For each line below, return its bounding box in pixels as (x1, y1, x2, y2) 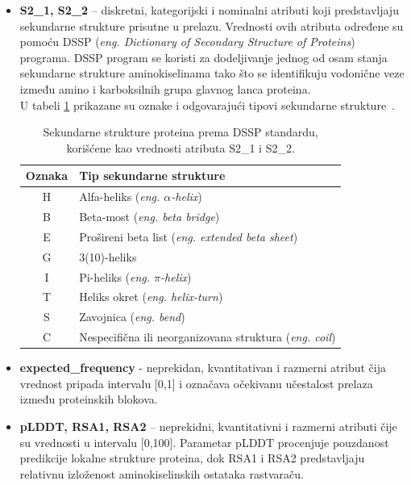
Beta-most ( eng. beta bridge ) (79, 208, 220, 225)
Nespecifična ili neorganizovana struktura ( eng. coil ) (79, 328, 336, 345)
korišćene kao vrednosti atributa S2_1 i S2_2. (66, 139, 295, 156)
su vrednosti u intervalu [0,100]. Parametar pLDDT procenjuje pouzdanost (19, 433, 389, 450)
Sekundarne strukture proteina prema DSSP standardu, (43, 123, 318, 140)
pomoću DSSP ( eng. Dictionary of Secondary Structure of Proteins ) (19, 33, 355, 50)
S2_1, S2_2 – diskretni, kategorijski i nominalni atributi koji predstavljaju (19, 2, 399, 18)
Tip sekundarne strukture (79, 167, 226, 184)
